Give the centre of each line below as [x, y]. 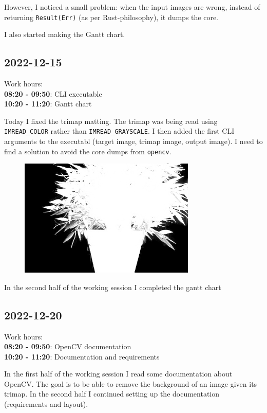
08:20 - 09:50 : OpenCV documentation [68, 346]
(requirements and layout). [46, 404]
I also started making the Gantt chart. [65, 34]
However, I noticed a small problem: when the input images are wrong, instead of [132, 7]
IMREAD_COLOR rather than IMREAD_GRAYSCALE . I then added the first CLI [119, 131]
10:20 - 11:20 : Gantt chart [48, 104]
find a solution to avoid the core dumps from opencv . [88, 151]
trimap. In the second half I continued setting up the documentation [112, 394]
